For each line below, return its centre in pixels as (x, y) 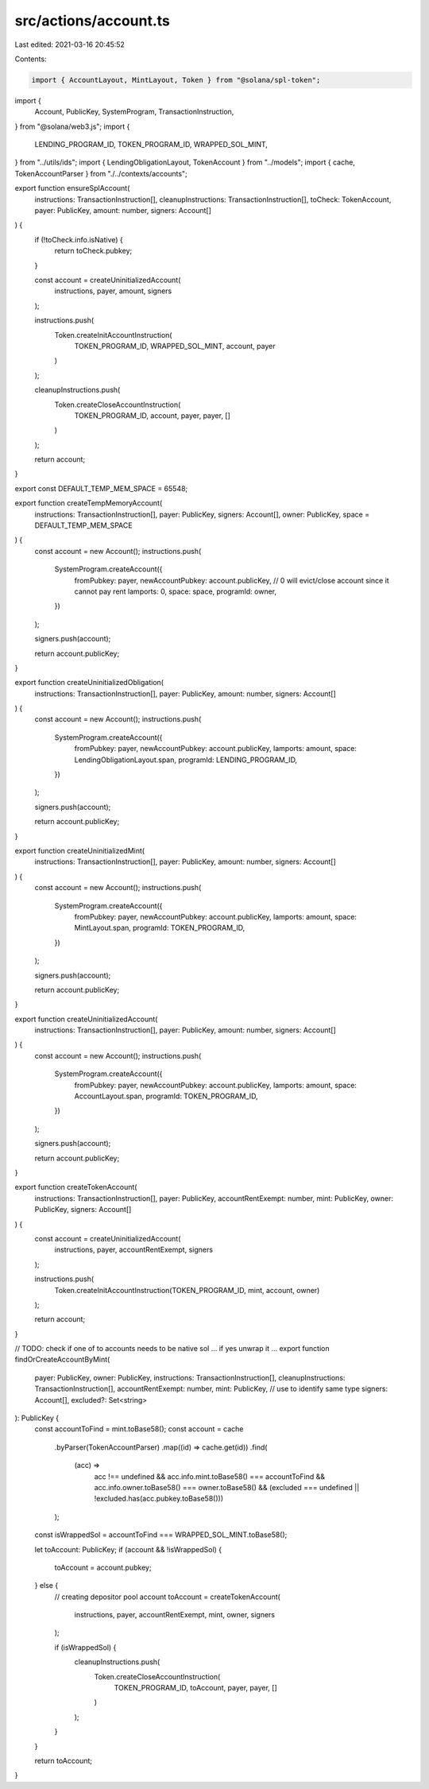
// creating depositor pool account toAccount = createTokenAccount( (168, 1597)
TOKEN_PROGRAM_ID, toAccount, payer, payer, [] (195, 1688)
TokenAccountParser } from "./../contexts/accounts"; (101, 173)
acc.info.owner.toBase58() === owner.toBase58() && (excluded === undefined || (227, 1487)
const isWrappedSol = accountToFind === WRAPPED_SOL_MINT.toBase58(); (161, 1535)
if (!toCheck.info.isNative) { (79, 239)
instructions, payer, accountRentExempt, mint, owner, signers (175, 1615)
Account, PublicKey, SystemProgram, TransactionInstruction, (134, 112)
